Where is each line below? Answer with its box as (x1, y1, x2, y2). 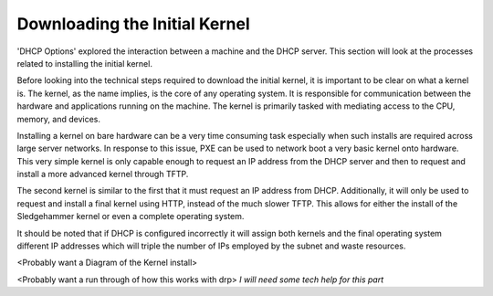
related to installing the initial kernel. (16, 58, 152, 69)
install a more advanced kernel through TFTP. (16, 169, 189, 180)
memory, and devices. (16, 113, 100, 124)
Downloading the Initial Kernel (16, 14, 250, 34)
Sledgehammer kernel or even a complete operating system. (16, 211, 245, 222)
